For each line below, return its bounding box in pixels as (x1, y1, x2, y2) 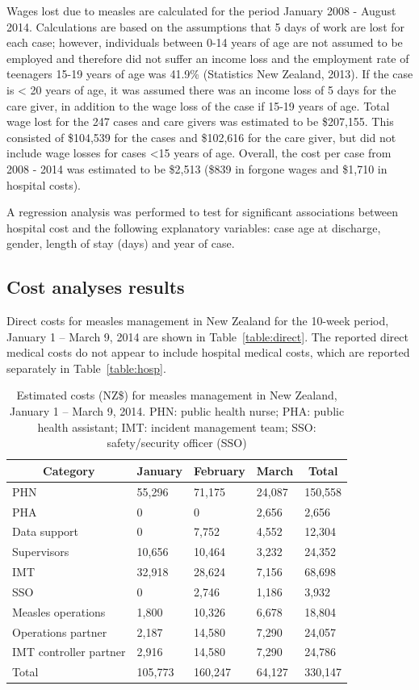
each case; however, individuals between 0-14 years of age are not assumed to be (6, 34, 403, 51)
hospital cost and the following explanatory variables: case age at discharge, (6, 219, 381, 236)
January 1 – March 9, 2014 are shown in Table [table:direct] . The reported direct (6, 328, 409, 345)
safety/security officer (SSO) (107, 434, 247, 451)
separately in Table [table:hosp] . (6, 359, 166, 376)
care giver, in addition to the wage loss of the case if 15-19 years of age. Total (6, 97, 390, 114)
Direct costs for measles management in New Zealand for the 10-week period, (6, 312, 389, 329)
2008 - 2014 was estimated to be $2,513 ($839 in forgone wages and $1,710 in (6, 160, 388, 177)
